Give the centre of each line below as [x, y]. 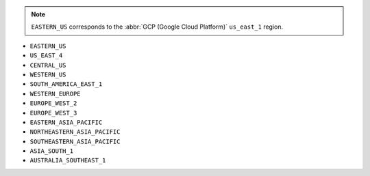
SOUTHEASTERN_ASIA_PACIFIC [75, 141]
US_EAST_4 [46, 56]
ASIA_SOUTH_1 [52, 151]
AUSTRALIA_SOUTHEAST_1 [68, 161]
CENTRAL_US [48, 65]
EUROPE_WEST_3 [53, 113]
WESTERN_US [48, 74]
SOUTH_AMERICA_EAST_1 [66, 84]
